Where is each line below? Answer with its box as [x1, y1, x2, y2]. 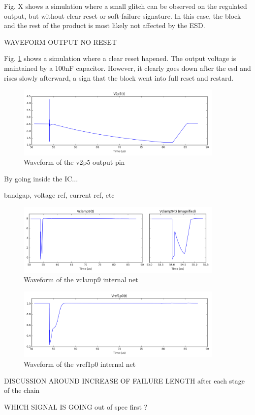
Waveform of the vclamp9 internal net [24, 274, 138, 285]
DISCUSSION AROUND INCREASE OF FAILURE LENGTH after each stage [4, 375, 245, 385]
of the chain [4, 385, 40, 395]
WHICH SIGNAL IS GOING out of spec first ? [4, 401, 148, 412]
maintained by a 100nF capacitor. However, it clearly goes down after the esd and [4, 62, 251, 73]
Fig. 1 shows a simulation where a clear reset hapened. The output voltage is [4, 53, 236, 63]
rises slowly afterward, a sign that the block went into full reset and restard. [4, 72, 234, 83]
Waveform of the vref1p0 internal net [24, 358, 136, 369]
